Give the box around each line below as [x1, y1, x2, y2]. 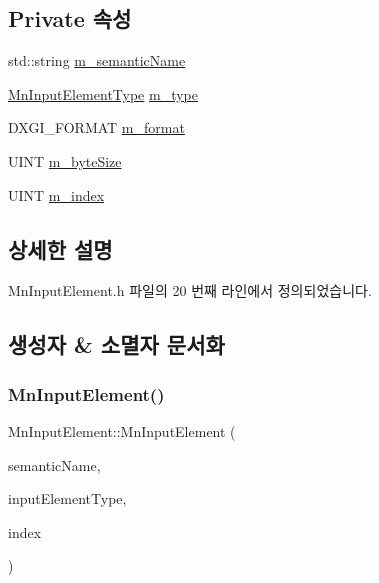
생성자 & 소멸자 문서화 [8, 329, 225, 360]
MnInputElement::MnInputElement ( [8, 420, 236, 441]
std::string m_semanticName [8, 50, 186, 71]
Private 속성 [8, 3, 132, 34]
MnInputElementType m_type [8, 83, 199, 104]
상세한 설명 [8, 233, 113, 264]
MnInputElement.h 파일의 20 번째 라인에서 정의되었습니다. [8, 280, 372, 301]
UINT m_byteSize [8, 150, 122, 171]
